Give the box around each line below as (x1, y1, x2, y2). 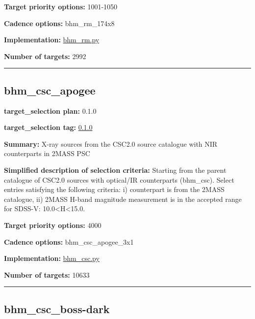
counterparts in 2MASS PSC (4, 148, 90, 159)
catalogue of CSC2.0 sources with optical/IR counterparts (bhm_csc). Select (4, 174, 234, 185)
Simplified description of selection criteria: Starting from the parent (4, 164, 227, 175)
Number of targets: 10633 (4, 269, 90, 280)
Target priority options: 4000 (4, 220, 102, 230)
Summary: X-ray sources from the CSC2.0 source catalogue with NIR (4, 138, 218, 149)
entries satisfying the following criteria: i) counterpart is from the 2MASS (4, 184, 225, 194)
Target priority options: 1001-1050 (4, 1, 118, 11)
